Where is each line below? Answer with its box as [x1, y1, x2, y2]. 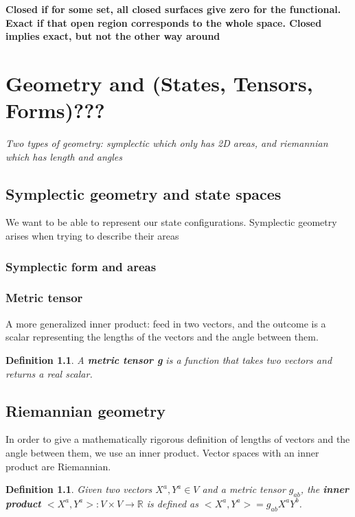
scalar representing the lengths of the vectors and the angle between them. [5, 330, 319, 344]
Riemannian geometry [5, 400, 165, 421]
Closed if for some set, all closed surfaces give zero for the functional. [5, 2, 341, 16]
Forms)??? [5, 96, 105, 124]
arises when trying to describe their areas [5, 229, 179, 243]
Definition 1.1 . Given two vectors [5, 482, 152, 496]
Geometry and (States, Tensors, [5, 69, 313, 97]
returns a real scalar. [5, 366, 93, 380]
